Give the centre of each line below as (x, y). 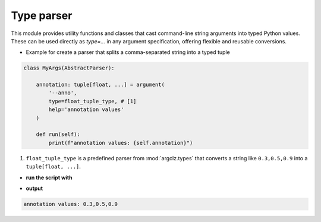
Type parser (42, 15)
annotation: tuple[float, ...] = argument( (100, 85)
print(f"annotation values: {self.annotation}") (121, 143)
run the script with (49, 177)
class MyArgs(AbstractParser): (69, 68)
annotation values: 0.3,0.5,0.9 (71, 204)
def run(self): (58, 134)
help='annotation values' (86, 110)
